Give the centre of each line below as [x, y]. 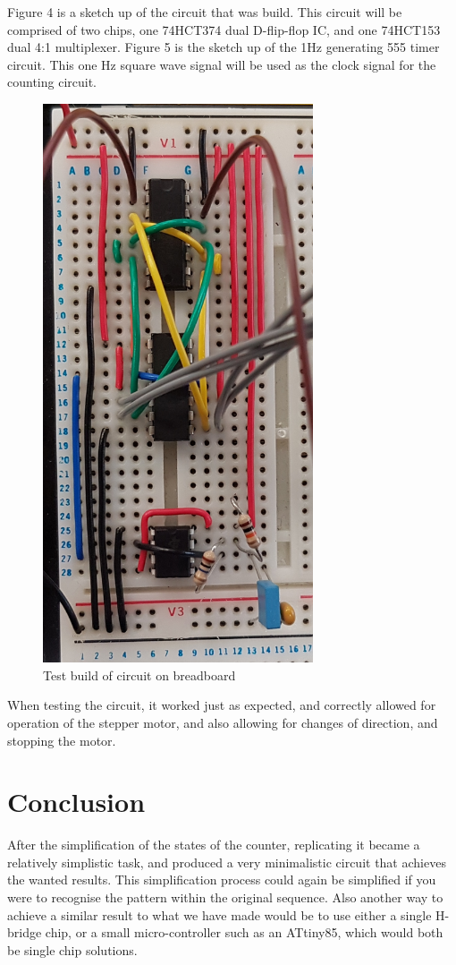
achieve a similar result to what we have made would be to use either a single [220, 914]
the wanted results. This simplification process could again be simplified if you [222, 880]
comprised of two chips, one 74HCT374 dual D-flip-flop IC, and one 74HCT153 [224, 29]
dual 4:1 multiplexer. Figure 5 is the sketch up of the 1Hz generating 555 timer [224, 47]
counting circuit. [52, 82]
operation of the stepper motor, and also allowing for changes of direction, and [223, 722]
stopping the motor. [62, 740]
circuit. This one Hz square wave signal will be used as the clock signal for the [222, 64]
